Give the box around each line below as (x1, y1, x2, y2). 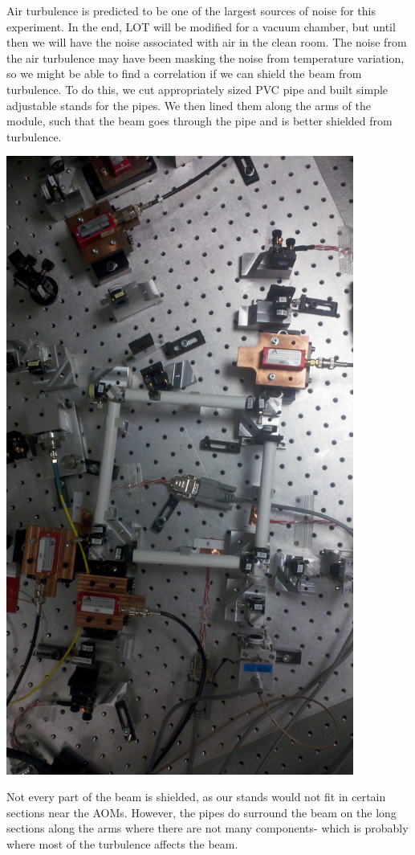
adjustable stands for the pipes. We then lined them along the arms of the (6, 96, 371, 113)
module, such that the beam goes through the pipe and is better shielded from (6, 112, 393, 129)
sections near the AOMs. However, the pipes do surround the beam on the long (6, 804, 397, 820)
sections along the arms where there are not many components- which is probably (6, 820, 409, 837)
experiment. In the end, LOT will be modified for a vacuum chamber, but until (6, 18, 396, 35)
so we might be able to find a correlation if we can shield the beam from (6, 65, 362, 82)
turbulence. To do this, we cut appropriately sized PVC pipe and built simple (6, 80, 389, 97)
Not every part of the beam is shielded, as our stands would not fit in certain (6, 788, 386, 805)
